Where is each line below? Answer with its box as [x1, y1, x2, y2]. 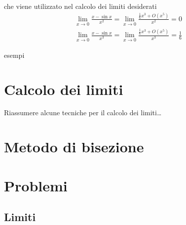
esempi [4, 49, 25, 60]
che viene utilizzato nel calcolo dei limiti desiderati [4, 1, 157, 11]
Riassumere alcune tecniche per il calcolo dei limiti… [4, 107, 162, 118]
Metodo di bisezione [4, 136, 144, 157]
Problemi [4, 175, 68, 195]
